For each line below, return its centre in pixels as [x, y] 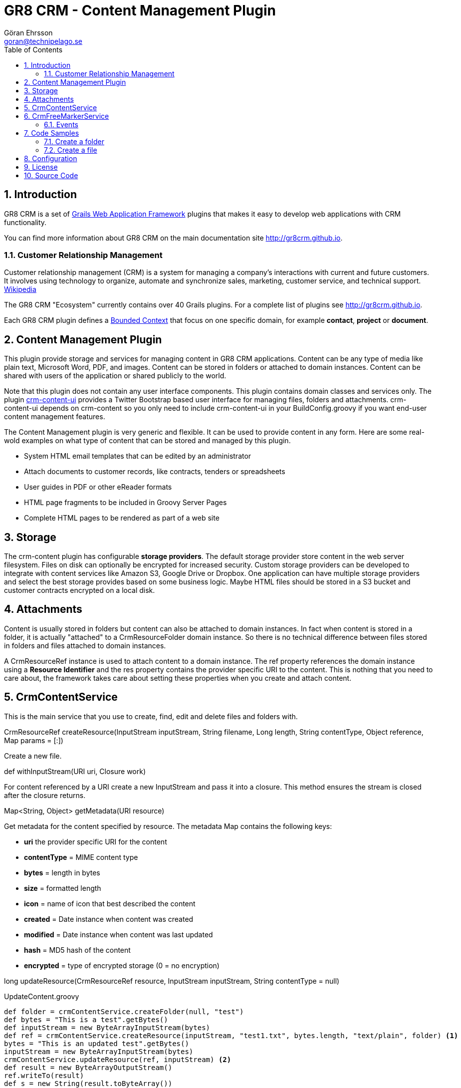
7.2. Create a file [71, 150]
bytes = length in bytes [62, 872]
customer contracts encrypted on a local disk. [80, 590]
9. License [41, 167]
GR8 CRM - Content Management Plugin [140, 10]
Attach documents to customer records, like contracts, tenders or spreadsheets [155, 472]
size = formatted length [63, 888]
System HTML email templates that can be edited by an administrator [138, 456]
